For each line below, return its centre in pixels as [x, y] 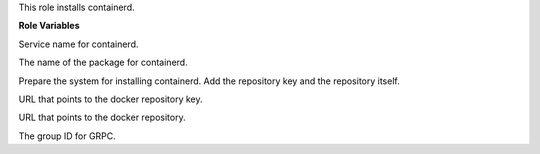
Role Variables [49, 26]
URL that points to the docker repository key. [110, 99]
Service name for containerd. [78, 44]
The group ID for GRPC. [67, 136]
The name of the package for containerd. [103, 62]
